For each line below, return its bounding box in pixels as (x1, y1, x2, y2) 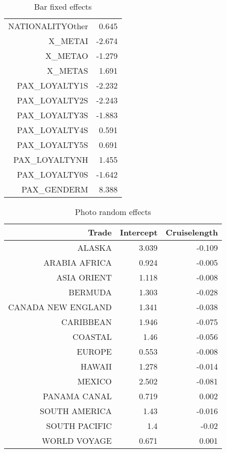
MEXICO (77, 375, 112, 387)
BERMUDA (68, 286, 112, 298)
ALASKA (77, 242, 112, 253)
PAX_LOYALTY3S (17, 109, 88, 121)
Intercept (120, 226, 158, 238)
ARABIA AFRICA (43, 256, 112, 268)
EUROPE (77, 346, 112, 357)
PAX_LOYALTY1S (17, 79, 88, 91)
